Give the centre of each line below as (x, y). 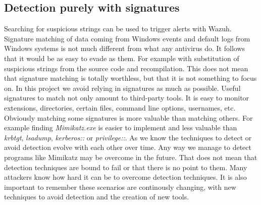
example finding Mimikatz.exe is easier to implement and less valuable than (121, 127)
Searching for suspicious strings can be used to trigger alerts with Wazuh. (118, 29)
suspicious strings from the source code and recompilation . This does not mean (126, 68)
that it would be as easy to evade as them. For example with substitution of (122, 58)
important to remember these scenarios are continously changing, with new (120, 187)
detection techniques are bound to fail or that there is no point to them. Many (126, 167)
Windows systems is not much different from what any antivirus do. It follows (125, 48)
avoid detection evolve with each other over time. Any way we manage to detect (128, 147)
